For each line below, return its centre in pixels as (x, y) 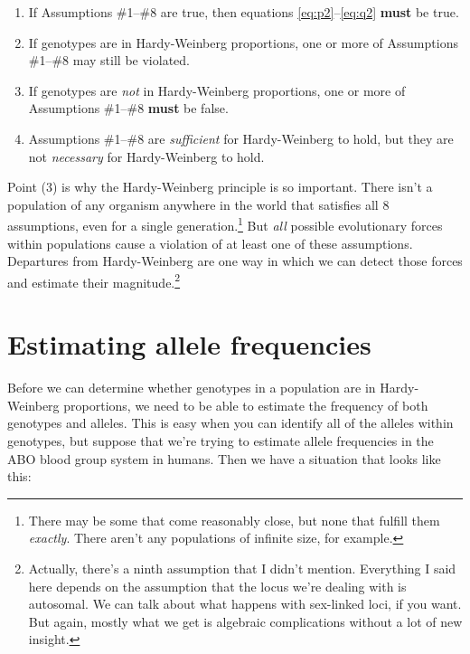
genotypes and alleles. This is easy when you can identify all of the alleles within (230, 423)
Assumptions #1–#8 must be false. (128, 108)
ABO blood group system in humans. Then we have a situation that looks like (224, 458)
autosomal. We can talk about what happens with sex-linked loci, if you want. (245, 604)
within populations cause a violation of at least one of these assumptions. (210, 243)
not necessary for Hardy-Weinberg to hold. (146, 156)
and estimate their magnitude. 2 (94, 280)
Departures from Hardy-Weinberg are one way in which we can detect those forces (235, 261)
